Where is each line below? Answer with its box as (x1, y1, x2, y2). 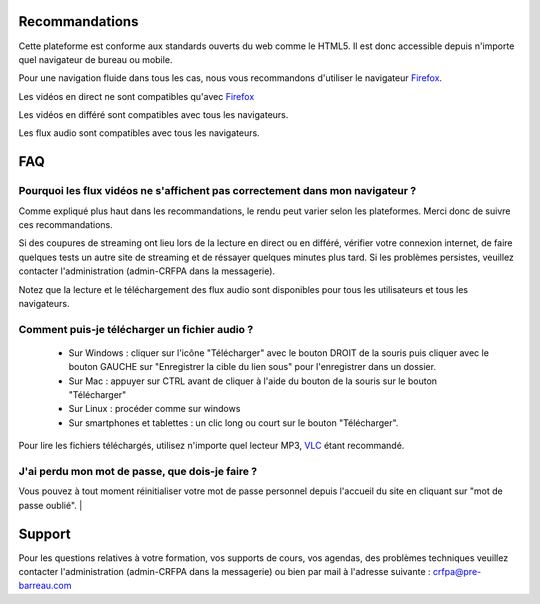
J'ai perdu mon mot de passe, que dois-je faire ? (18, 465, 258, 479)
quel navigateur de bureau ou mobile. (18, 53, 173, 65)
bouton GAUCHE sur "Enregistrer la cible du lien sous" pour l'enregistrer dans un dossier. (68, 361, 437, 373)
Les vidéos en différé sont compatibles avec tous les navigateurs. (18, 109, 289, 121)
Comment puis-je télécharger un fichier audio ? (18, 322, 254, 336)
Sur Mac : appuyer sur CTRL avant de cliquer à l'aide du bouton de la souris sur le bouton (68, 375, 438, 387)
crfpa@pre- (432, 566, 482, 578)
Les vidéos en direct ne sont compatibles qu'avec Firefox (18, 90, 255, 102)
